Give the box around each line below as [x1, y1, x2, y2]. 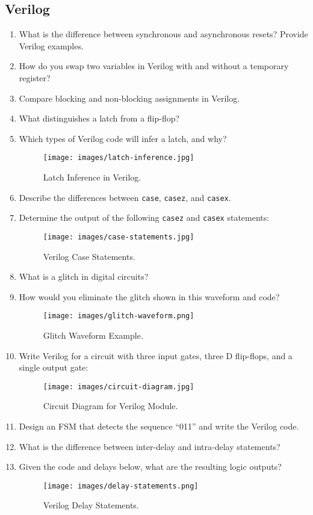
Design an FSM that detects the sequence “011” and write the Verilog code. [19, 420, 299, 433]
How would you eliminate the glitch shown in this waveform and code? [19, 290, 280, 303]
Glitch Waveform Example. [43, 329, 143, 342]
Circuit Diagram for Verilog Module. [43, 399, 178, 412]
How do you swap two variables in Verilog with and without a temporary [19, 60, 289, 72]
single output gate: [19, 361, 88, 374]
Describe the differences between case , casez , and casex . [19, 191, 231, 203]
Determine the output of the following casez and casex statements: [19, 211, 270, 224]
